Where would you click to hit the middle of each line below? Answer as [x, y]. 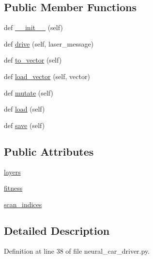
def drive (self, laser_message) [49, 43]
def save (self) [24, 125]
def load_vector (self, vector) [47, 76]
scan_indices [23, 204]
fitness [13, 188]
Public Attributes [49, 151]
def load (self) [24, 109]
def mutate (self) [29, 92]
